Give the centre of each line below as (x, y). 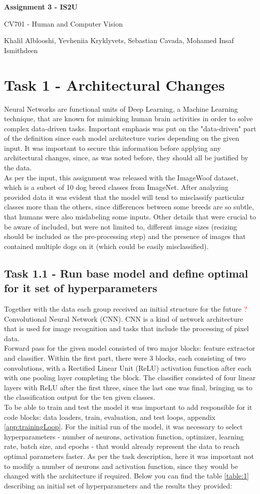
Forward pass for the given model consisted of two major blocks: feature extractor (130, 348)
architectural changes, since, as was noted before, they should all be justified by (126, 158)
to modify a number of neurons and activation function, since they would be (121, 466)
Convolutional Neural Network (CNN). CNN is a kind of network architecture (124, 318)
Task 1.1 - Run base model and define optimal (126, 273)
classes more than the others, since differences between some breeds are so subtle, (129, 207)
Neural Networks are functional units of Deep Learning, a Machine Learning (121, 108)
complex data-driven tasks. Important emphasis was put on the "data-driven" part (130, 128)
